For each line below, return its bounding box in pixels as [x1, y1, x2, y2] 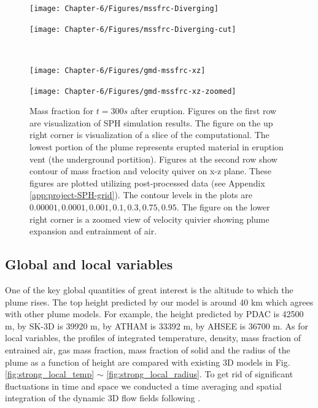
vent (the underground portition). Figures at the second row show [29, 152, 277, 165]
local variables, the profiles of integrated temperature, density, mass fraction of [5, 331, 301, 344]
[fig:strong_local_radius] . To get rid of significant [106, 368, 293, 380]
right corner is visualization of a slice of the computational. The [29, 128, 270, 141]
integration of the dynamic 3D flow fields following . [5, 391, 201, 404]
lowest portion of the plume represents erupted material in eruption [29, 140, 284, 153]
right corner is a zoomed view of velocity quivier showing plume [29, 212, 270, 225]
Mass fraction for [29, 104, 94, 117]
